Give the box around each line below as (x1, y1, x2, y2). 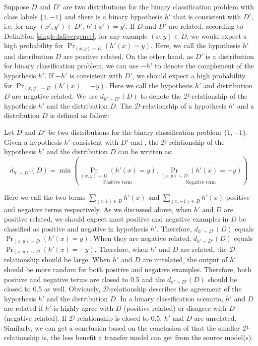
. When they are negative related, (89, 233, 192, 243)
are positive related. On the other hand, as (63, 51, 193, 61)
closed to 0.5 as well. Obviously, (4, 284, 101, 294)
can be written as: (118, 146, 173, 157)
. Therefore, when (94, 243, 148, 254)
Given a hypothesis (4, 136, 62, 147)
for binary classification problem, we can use (4, 60, 139, 71)
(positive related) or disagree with (124, 303, 227, 313)
